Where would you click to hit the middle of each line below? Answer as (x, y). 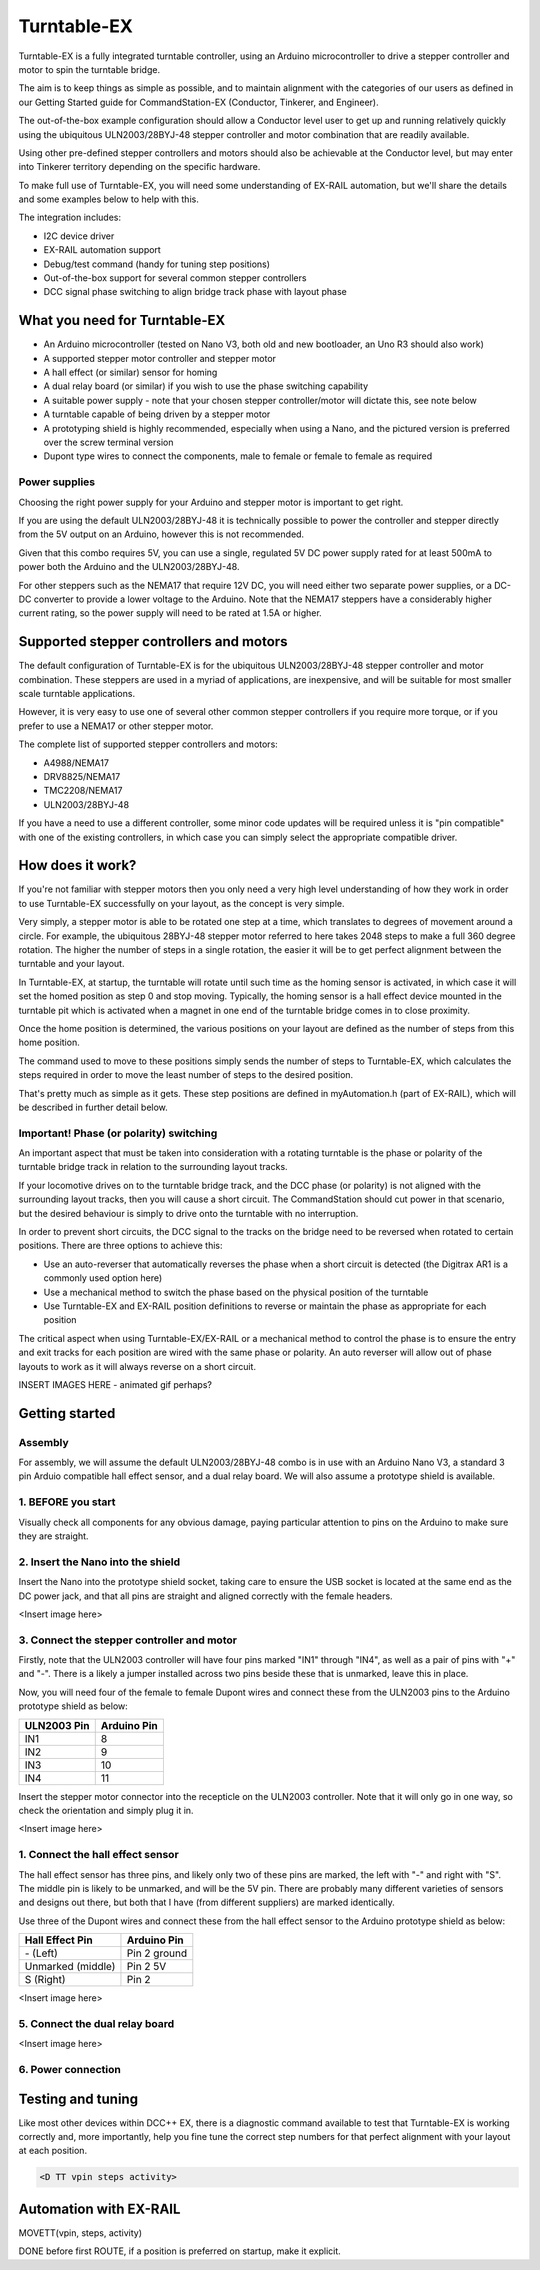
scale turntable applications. (76, 693)
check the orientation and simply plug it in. (106, 1810)
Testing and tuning (78, 2098)
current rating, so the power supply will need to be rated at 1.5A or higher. (170, 613)
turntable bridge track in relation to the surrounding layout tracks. (153, 1167)
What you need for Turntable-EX (122, 320)
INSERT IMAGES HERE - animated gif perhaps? (115, 1384)
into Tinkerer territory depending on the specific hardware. (139, 167)
